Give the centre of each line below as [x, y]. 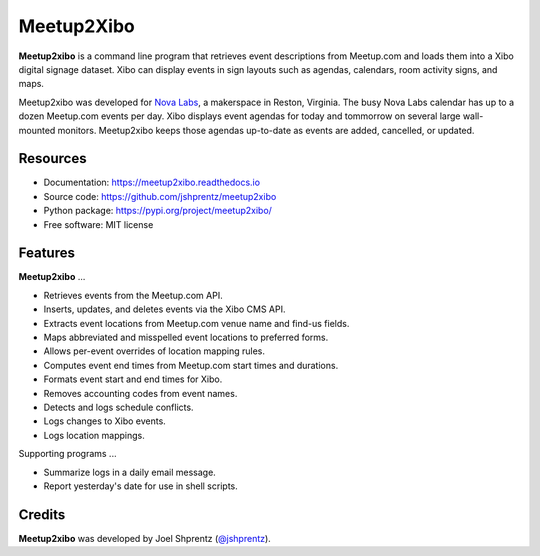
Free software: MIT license [98, 224]
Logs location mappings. [94, 435]
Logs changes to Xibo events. [105, 421]
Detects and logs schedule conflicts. [118, 407]
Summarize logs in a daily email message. [130, 472]
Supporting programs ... [67, 454]
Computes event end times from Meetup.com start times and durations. [191, 365]
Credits [42, 514]
